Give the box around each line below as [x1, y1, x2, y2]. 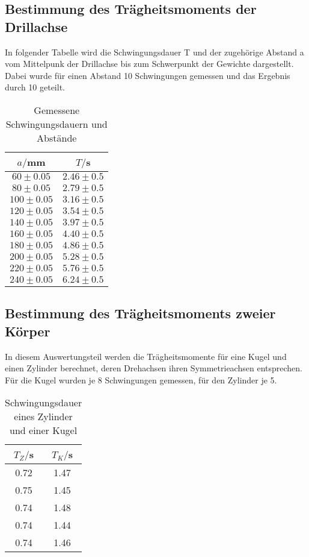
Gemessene [34, 102, 80, 117]
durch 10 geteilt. [5, 81, 65, 93]
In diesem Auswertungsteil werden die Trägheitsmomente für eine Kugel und [5, 350, 287, 362]
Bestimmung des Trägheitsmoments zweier [5, 304, 276, 323]
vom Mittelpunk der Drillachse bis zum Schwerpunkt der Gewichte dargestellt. [5, 57, 294, 70]
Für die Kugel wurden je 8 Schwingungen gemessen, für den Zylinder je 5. [5, 373, 277, 386]
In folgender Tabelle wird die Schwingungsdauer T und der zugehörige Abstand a [5, 45, 304, 58]
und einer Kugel [10, 423, 78, 438]
